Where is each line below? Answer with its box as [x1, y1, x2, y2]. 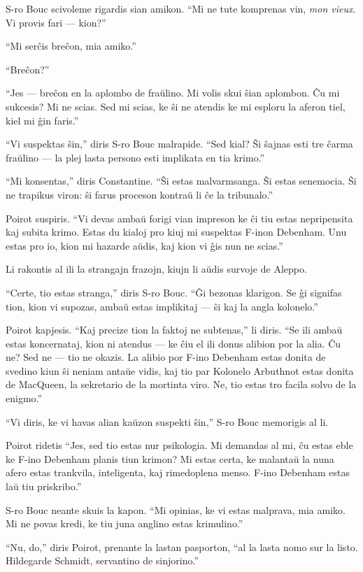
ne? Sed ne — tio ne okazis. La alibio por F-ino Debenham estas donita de [6, 350, 326, 364]
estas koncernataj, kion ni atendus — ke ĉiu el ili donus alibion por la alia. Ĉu [6, 336, 341, 350]
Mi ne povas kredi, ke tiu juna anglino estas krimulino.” [6, 516, 243, 531]
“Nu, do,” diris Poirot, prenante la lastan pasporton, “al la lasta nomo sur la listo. [6, 539, 358, 554]
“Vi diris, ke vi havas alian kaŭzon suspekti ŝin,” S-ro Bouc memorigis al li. [6, 414, 329, 429]
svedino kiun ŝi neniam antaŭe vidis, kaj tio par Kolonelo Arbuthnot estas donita [6, 363, 354, 378]
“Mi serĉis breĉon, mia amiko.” [6, 38, 136, 53]
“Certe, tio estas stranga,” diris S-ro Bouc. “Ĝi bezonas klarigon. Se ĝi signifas [6, 285, 342, 299]
